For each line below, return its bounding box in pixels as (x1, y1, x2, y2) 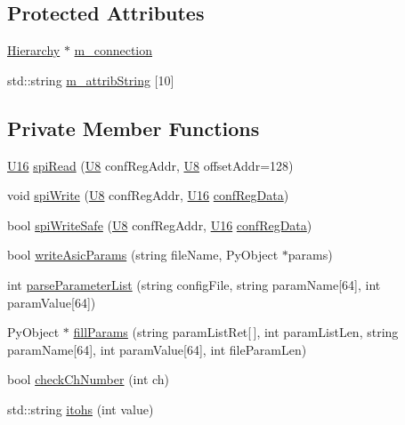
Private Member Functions (7, 114, 260, 141)
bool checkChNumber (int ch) (7, 370, 170, 389)
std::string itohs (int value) (7, 399, 154, 418)
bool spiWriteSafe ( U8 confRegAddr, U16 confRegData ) (7, 215, 312, 234)
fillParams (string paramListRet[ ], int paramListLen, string (73, 323, 399, 341)
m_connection (74, 41, 153, 60)
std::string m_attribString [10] (7, 70, 174, 89)
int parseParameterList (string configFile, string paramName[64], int (7, 275, 381, 293)
